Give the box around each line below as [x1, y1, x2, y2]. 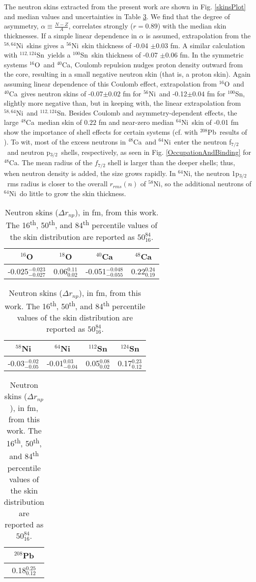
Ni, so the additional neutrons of [153, 178, 252, 189]
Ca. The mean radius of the [9, 157, 92, 168]
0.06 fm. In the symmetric [165, 50, 244, 60]
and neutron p [7, 147, 51, 157]
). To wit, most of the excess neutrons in [4, 136, 126, 146]
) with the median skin [157, 21, 227, 31]
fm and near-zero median [98, 117, 174, 127]
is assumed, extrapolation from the [145, 30, 251, 41]
